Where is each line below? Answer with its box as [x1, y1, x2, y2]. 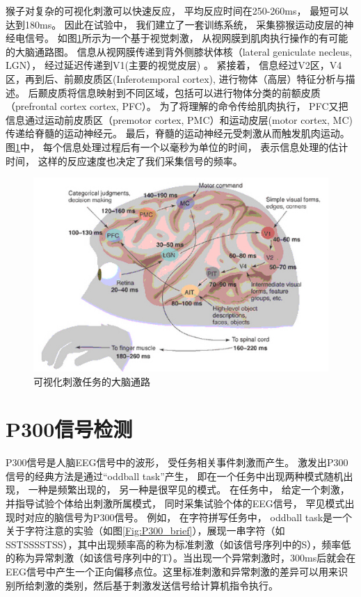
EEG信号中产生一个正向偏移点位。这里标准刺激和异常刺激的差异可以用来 [6, 564, 339, 578]
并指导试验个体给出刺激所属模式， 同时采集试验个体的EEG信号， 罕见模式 [6, 496, 345, 510]
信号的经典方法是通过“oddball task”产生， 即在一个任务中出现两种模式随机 [6, 468, 344, 483]
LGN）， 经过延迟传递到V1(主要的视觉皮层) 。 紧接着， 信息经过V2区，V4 [6, 58, 342, 72]
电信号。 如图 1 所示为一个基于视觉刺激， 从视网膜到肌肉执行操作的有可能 [15, 31, 348, 45]
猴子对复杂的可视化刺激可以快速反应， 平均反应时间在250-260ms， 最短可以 [6, 3, 349, 17]
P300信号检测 [6, 415, 133, 443]
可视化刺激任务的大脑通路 [33, 374, 150, 388]
